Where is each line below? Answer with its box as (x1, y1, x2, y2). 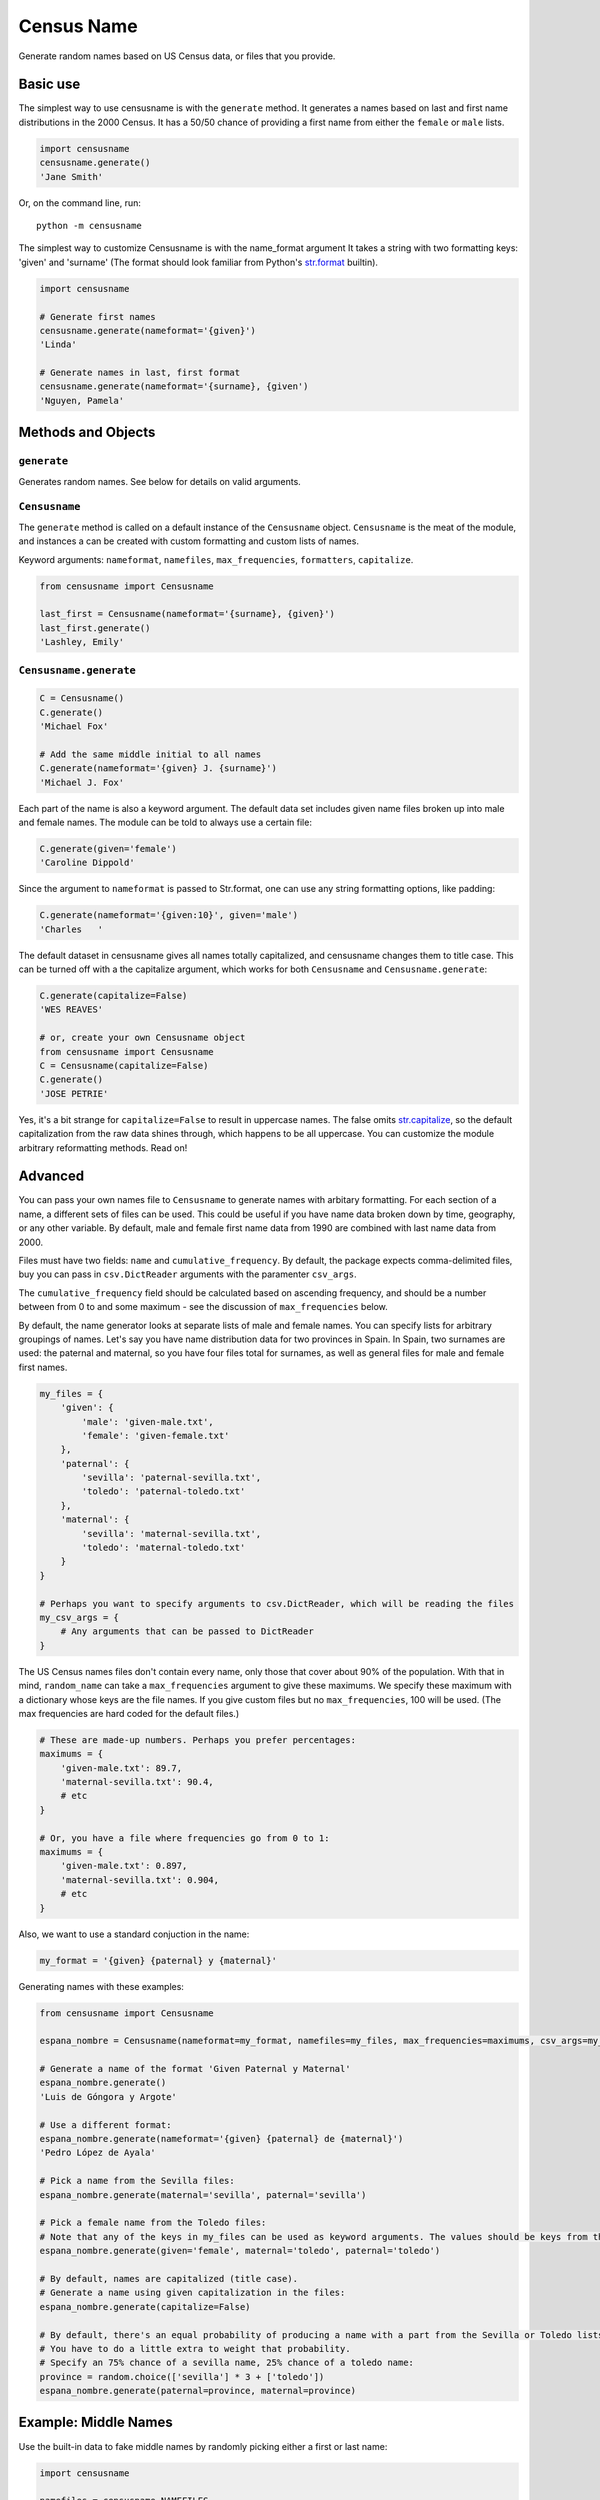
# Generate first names (39, 311, 157, 322)
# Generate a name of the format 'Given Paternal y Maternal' (39, 2063, 351, 2075)
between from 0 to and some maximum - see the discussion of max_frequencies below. (18, 1301, 389, 1313)
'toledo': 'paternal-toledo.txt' (81, 1486, 246, 1497)
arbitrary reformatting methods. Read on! (18, 1141, 188, 1154)
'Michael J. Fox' (39, 776, 125, 788)
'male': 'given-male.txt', (81, 1416, 214, 1427)
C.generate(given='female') (39, 843, 177, 854)
